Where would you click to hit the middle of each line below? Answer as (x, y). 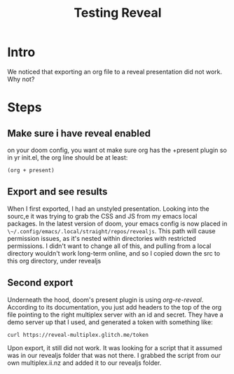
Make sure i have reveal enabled (79, 133)
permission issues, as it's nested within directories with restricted (102, 238)
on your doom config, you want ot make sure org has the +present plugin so (117, 150)
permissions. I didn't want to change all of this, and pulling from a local (109, 246)
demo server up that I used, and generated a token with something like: (110, 322)
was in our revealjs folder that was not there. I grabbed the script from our (114, 356)
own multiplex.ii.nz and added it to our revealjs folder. (84, 363)
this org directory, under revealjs (54, 261)
